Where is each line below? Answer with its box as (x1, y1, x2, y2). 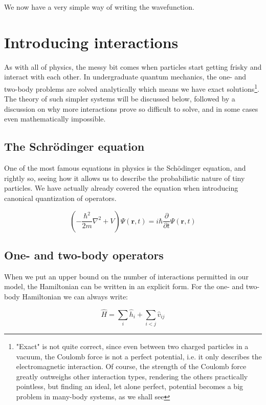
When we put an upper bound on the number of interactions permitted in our (4, 271, 249, 281)
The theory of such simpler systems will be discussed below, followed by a (4, 93, 235, 104)
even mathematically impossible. (4, 113, 106, 124)
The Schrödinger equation (4, 138, 145, 154)
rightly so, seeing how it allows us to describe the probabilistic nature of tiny (4, 172, 245, 183)
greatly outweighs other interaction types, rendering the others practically (16, 371, 248, 381)
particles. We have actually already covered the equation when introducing (4, 183, 238, 193)
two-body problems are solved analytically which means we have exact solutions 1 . (4, 82, 260, 94)
